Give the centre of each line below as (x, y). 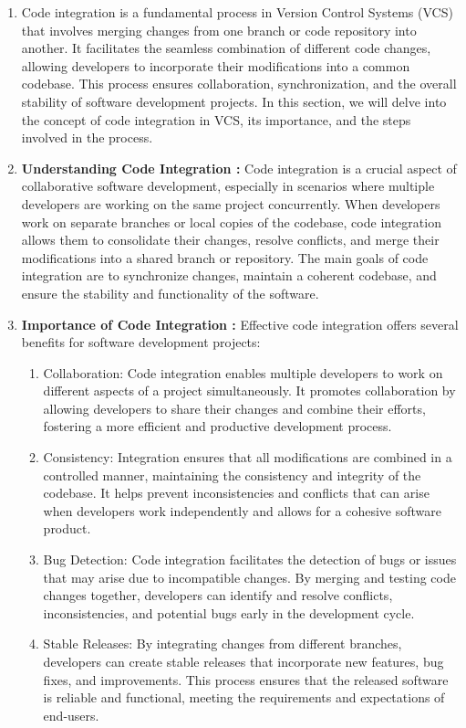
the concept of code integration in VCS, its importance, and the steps (216, 119)
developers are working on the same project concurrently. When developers (231, 203)
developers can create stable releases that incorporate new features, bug (243, 661)
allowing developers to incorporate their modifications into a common (216, 65)
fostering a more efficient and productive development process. (217, 426)
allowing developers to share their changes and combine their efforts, (234, 408)
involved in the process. (87, 137)
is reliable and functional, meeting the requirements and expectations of (244, 697)
